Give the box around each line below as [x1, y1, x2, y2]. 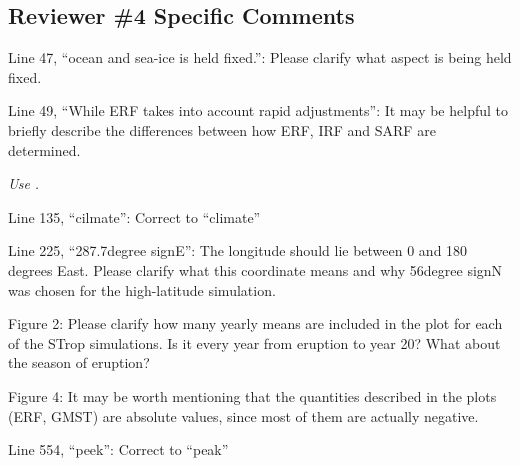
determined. [8, 139, 81, 160]
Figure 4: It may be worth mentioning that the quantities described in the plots [8, 385, 497, 406]
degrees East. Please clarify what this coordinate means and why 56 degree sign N [8, 259, 503, 280]
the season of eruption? [8, 352, 150, 373]
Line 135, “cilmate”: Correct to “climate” [8, 206, 261, 227]
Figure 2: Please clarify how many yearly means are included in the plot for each [8, 313, 503, 334]
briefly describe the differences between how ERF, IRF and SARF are [8, 119, 436, 140]
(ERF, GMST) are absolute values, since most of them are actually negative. [8, 405, 479, 426]
